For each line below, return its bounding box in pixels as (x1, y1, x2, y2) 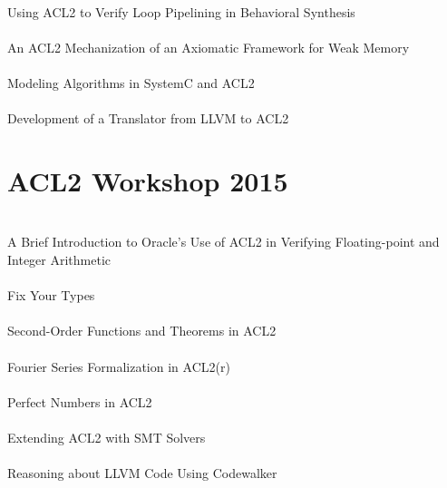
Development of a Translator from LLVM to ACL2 (7, 109, 289, 128)
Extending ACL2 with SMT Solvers (7, 428, 206, 446)
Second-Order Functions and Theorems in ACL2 (7, 321, 277, 340)
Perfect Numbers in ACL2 (7, 392, 152, 411)
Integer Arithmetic (7, 250, 112, 269)
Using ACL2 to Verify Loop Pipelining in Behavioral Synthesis (7, 2, 355, 21)
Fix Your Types (7, 286, 95, 305)
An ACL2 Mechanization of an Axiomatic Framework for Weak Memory (7, 37, 410, 56)
